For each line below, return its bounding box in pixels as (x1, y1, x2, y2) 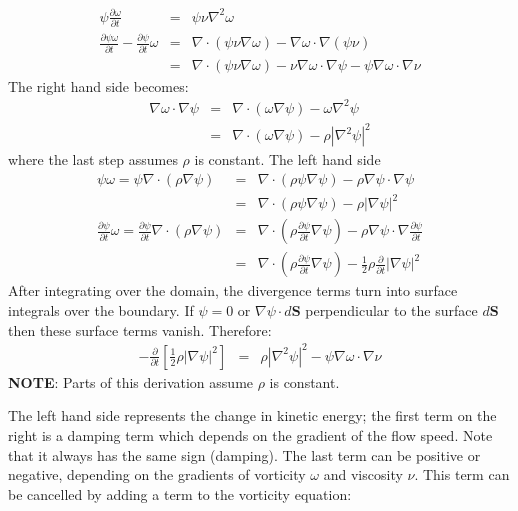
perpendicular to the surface (305, 300, 478, 321)
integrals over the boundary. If (8, 300, 194, 321)
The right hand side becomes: (8, 75, 189, 96)
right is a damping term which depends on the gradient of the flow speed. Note (8, 424, 493, 445)
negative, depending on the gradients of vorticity (8, 464, 306, 485)
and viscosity (323, 464, 403, 485)
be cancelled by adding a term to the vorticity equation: (8, 483, 352, 504)
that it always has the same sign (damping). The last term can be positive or (8, 444, 481, 465)
